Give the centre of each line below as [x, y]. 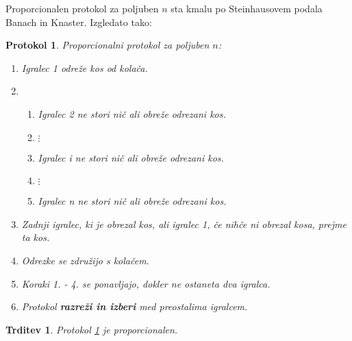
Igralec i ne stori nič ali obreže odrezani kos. [131, 157]
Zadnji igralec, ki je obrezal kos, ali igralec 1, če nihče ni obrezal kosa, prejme [184, 224]
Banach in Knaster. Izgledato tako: [79, 22]
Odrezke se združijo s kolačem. [85, 260]
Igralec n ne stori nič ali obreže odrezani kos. [132, 201]
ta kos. [36, 237]
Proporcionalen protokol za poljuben [82, 8]
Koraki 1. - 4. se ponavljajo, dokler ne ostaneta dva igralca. [146, 283]
